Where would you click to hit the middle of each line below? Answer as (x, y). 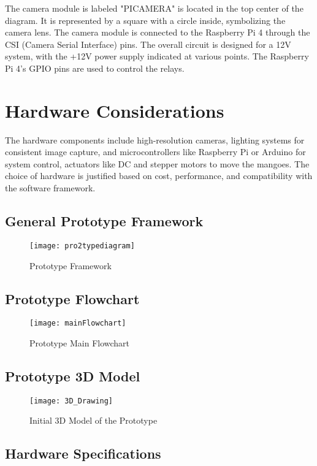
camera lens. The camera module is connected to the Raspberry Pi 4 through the (158, 32)
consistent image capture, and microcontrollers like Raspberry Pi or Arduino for (155, 152)
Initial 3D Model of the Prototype (94, 420)
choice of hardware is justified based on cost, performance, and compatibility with (159, 176)
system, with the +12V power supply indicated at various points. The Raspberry (157, 56)
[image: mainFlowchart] (78, 323)
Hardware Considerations (115, 110)
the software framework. (50, 188)
